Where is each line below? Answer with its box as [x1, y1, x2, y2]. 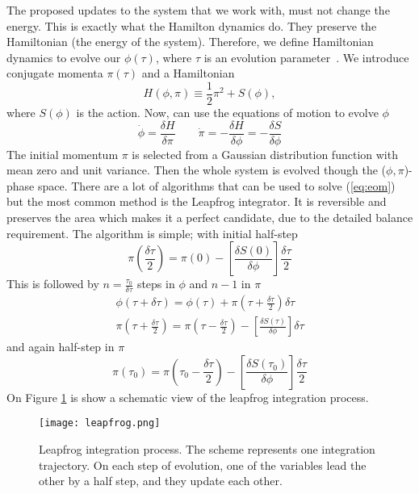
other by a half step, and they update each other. [39, 472, 283, 489]
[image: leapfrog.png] [39, 417, 161, 429]
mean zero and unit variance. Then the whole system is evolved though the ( [6, 161, 387, 178]
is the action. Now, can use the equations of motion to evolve [76, 104, 379, 121]
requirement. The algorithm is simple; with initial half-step [6, 224, 298, 241]
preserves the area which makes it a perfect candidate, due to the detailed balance [6, 209, 413, 226]
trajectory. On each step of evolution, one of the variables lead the [39, 456, 367, 473]
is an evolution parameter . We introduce [203, 48, 409, 65]
